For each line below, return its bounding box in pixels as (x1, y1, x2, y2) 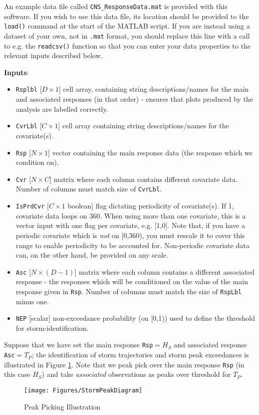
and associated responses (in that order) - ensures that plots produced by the (16, 94, 253, 104)
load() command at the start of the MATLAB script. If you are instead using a (4, 21, 250, 31)
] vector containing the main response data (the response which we (48, 147, 252, 157)
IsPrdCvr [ (16, 200, 49, 211)
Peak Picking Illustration (24, 401, 101, 411)
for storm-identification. (16, 322, 89, 333)
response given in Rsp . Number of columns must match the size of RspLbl (16, 286, 242, 296)
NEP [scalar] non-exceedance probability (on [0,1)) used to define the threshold (16, 313, 255, 323)
